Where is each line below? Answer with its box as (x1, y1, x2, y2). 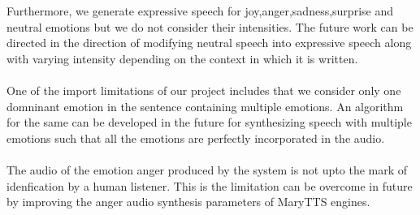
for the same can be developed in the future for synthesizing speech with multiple (6, 114, 412, 131)
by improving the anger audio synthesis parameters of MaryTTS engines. (6, 193, 370, 210)
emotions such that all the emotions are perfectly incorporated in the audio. (6, 129, 385, 146)
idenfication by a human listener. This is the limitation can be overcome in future (6, 177, 413, 194)
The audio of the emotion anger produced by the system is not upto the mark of (6, 161, 408, 178)
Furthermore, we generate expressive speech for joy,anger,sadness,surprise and (6, 2, 393, 19)
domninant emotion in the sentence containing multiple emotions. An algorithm (6, 97, 404, 114)
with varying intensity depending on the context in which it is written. (6, 49, 358, 67)
